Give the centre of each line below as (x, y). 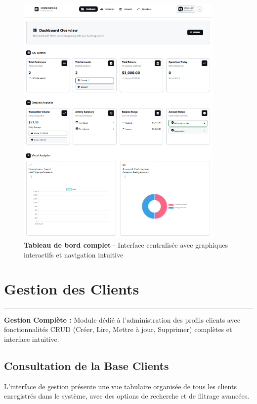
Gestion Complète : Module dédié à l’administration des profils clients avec (122, 319)
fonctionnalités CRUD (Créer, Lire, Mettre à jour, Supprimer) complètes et (118, 329)
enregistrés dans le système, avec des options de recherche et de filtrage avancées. (127, 396)
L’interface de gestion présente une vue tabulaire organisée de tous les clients (120, 386)
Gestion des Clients (72, 288)
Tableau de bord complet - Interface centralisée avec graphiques (126, 245)
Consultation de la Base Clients (86, 365)
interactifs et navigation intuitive (74, 254)
